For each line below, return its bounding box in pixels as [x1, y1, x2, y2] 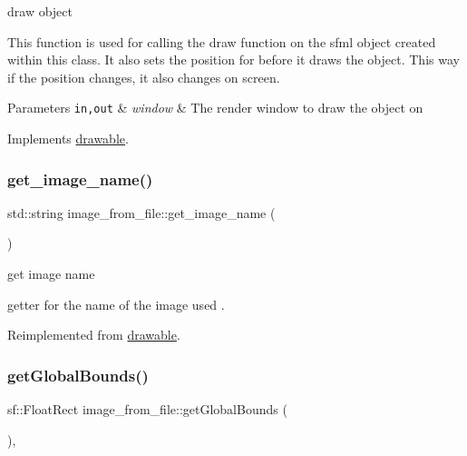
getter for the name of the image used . [7, 294, 225, 313]
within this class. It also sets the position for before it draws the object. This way [7, 50, 460, 69]
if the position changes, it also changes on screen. [7, 67, 280, 86]
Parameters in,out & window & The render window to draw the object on [7, 98, 423, 117]
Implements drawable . [7, 129, 129, 148]
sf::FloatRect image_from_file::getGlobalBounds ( [7, 400, 287, 419]
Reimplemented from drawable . [7, 325, 180, 344]
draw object [7, 2, 73, 20]
